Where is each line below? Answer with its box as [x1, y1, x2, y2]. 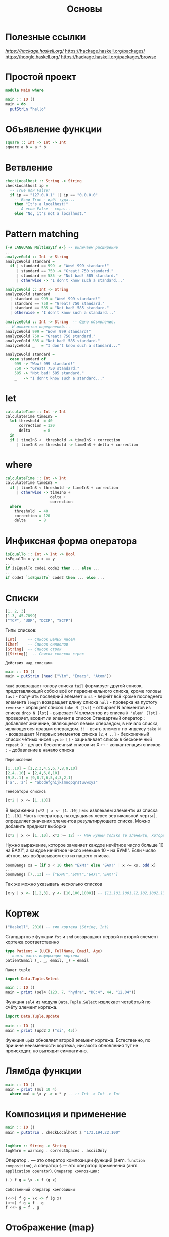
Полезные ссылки [5, 31, 86, 43]
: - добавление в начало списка [5, 747, 74, 754]
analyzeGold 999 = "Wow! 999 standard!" [5, 329, 92, 334]
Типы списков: [5, 627, 37, 633]
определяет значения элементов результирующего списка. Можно [5, 818, 151, 824]
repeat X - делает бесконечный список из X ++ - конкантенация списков [5, 742, 161, 748]
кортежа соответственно [5, 939, 59, 945]
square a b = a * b [5, 145, 46, 150]
